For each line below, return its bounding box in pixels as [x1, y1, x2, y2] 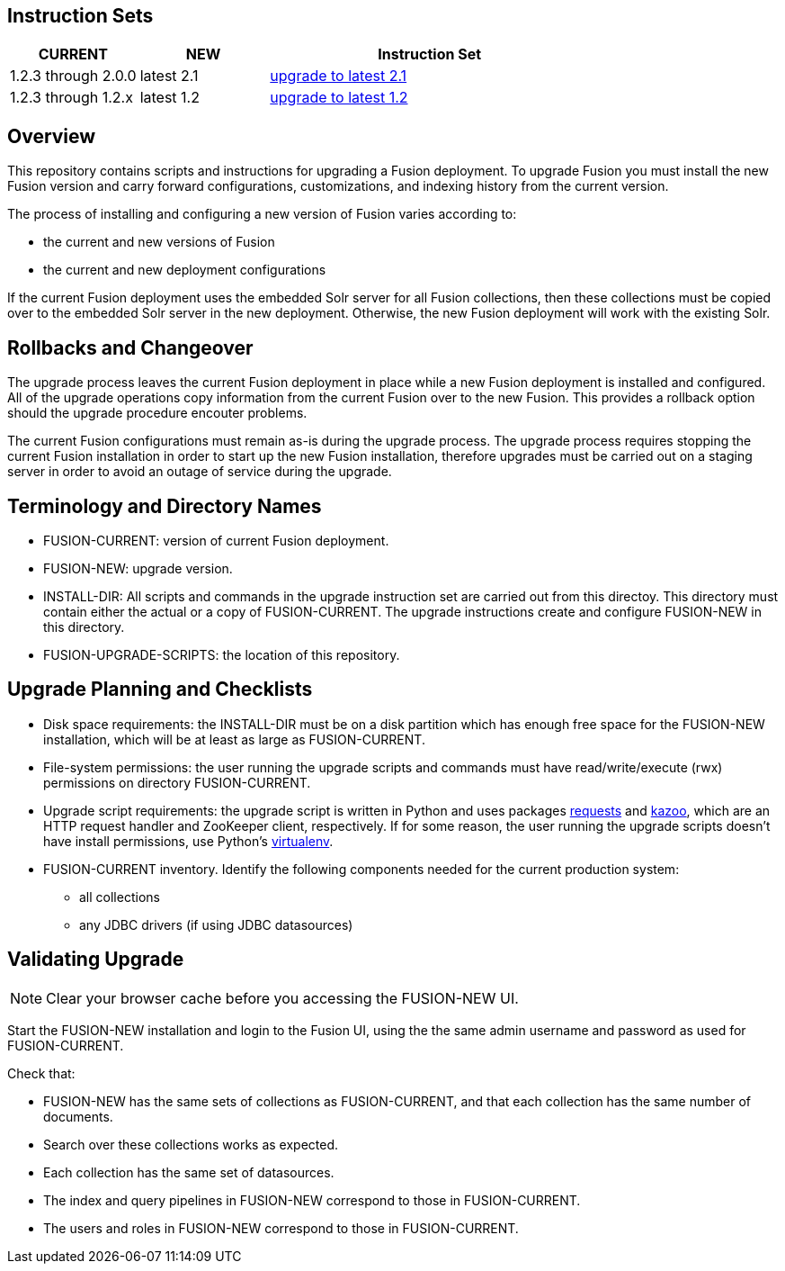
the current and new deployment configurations [43, 262, 326, 278]
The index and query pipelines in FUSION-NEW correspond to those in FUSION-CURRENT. [43, 1192, 581, 1208]
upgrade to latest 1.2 [270, 88, 408, 107]
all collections [79, 888, 160, 905]
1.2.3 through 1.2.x [10, 88, 133, 107]
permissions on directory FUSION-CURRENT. [43, 774, 311, 790]
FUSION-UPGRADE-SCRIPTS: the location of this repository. [43, 646, 400, 663]
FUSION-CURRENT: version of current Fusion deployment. [43, 532, 389, 548]
